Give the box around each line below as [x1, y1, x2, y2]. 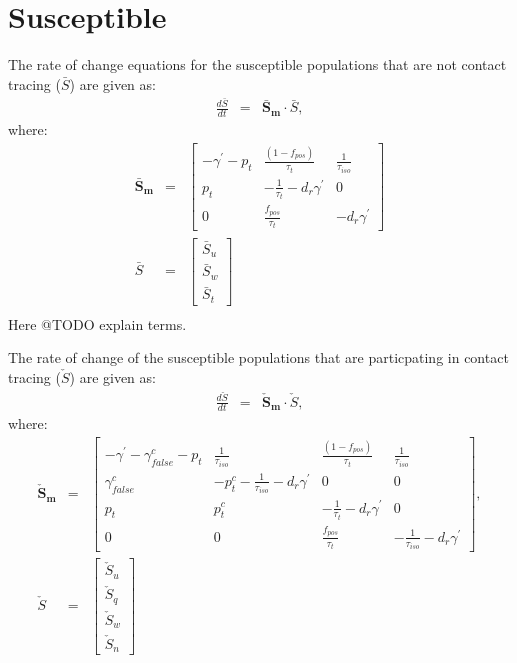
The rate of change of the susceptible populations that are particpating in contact [8, 347, 509, 368]
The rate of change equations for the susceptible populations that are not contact [8, 54, 507, 75]
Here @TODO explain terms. [8, 313, 187, 334]
